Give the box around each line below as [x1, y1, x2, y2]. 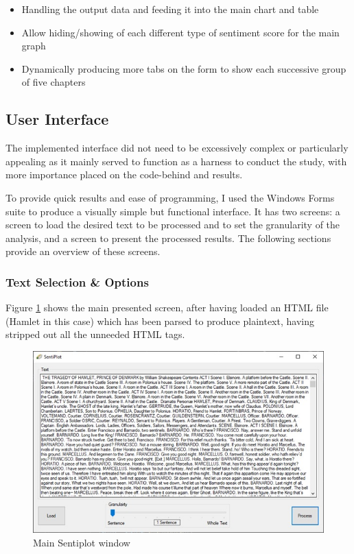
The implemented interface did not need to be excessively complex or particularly [5, 141, 349, 155]
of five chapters [21, 75, 86, 89]
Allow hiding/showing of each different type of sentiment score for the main [21, 25, 340, 39]
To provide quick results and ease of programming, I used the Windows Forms [5, 190, 335, 204]
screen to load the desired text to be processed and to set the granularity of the [5, 217, 340, 232]
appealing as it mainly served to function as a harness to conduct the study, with [5, 154, 347, 168]
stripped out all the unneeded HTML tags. [5, 327, 185, 341]
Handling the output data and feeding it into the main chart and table [21, 2, 319, 16]
